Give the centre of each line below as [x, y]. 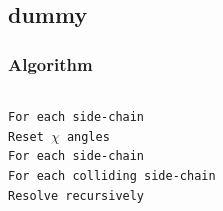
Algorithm [50, 63]
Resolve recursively [76, 195]
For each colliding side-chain [112, 175]
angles [88, 136]
